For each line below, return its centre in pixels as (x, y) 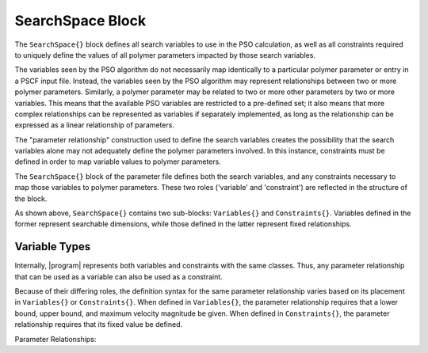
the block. (31, 199)
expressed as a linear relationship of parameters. (94, 125)
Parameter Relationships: (55, 339)
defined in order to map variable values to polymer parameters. (118, 161)
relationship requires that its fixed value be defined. (99, 325)
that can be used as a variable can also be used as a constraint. (119, 276)
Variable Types (53, 247)
